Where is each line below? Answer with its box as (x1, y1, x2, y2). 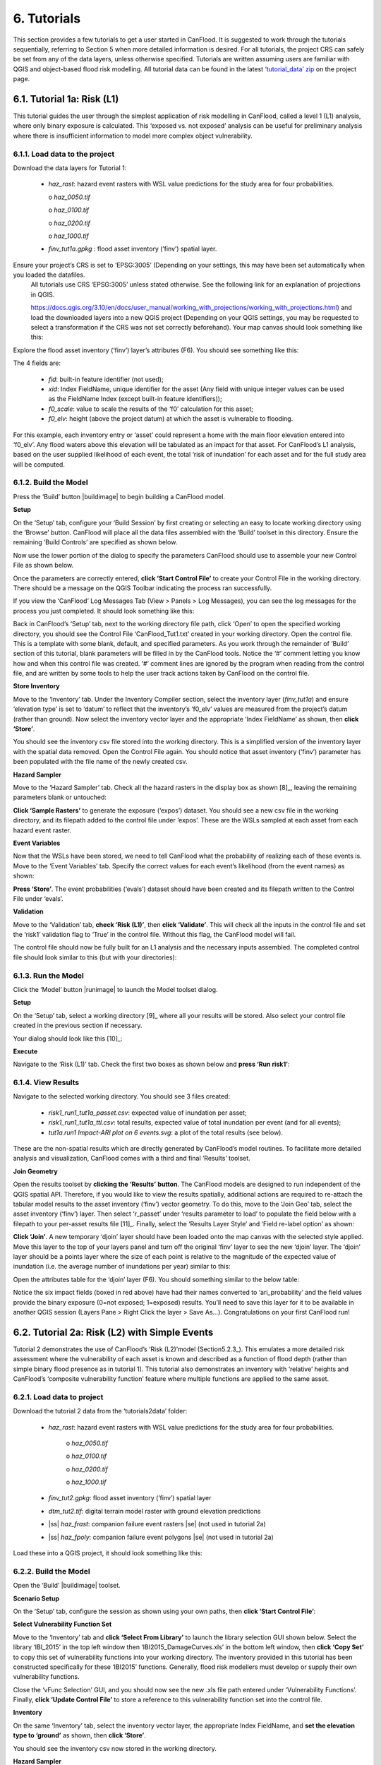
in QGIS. (30, 290, 55, 299)
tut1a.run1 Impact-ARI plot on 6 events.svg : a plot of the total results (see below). (48, 1128, 284, 1137)
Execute (13, 1047, 38, 1055)
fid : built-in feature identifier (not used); (48, 375, 164, 383)
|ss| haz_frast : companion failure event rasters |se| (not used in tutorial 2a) (48, 1520, 266, 1528)
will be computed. (13, 460, 65, 469)
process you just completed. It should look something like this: (13, 606, 195, 615)
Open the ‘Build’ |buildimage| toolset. (13, 1581, 121, 1590)
